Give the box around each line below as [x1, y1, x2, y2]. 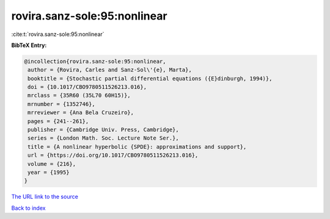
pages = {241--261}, [28, 118, 89, 124]
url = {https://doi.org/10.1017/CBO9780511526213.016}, [28, 152, 199, 159]
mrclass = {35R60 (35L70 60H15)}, [28, 92, 131, 99]
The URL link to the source [11, 193, 79, 201]
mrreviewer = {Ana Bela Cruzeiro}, [28, 109, 134, 116]
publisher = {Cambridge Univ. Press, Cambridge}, [28, 126, 180, 134]
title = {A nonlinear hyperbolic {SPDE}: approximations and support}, [28, 143, 247, 150]
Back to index [11, 204, 46, 212]
